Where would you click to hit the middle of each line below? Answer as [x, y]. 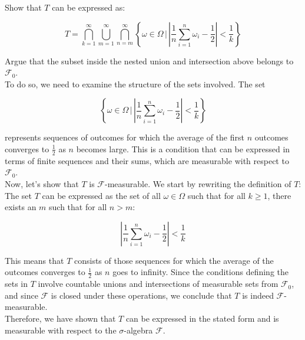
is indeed [258, 295]
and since [21, 295]
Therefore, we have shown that [60, 318]
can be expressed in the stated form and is [202, 318]
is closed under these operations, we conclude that [141, 295]
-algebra [138, 330]
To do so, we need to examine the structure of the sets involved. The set [135, 84]
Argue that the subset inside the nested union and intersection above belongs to [149, 61]
